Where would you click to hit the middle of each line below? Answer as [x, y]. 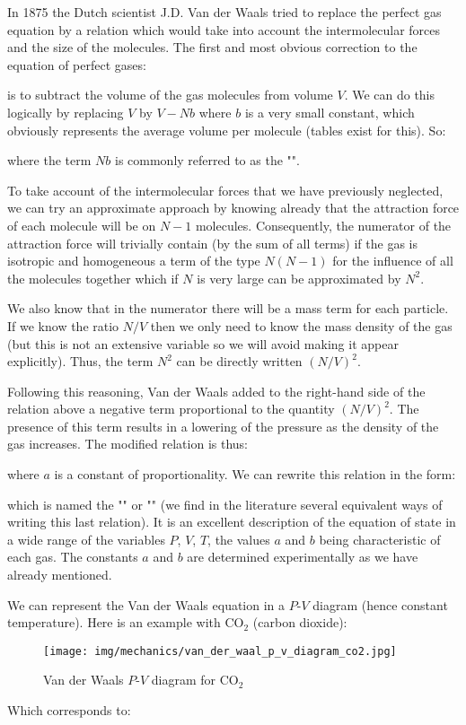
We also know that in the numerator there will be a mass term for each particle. [228, 308]
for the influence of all [393, 261]
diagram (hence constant [380, 604]
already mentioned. [60, 575]
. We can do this [390, 95]
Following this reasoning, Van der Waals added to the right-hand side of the [216, 391]
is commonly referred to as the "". [207, 160]
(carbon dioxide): [300, 622]
